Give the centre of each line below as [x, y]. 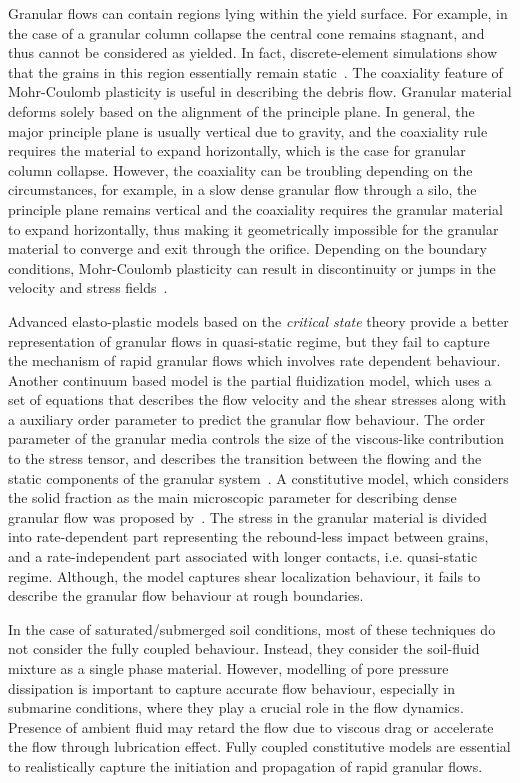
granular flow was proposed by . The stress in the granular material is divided [248, 516]
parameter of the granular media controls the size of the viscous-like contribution [256, 438]
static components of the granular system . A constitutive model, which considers [258, 477]
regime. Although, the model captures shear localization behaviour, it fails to [244, 575]
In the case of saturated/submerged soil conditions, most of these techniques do [252, 628]
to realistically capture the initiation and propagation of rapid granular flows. [245, 765]
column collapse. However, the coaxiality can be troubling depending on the [240, 169]
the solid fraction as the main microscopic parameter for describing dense [232, 497]
